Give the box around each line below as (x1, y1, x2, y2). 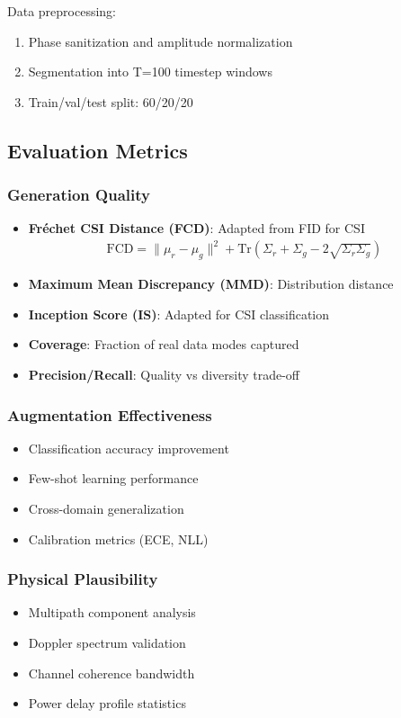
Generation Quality (7, 184, 150, 206)
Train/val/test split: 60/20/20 (28, 92, 193, 111)
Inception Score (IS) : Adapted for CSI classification (28, 304, 330, 323)
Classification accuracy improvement (28, 438, 229, 457)
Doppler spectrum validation (28, 633, 186, 652)
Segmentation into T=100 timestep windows (28, 62, 272, 81)
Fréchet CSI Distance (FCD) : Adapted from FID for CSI (28, 219, 365, 238)
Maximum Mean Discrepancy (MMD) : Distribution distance (28, 274, 394, 293)
